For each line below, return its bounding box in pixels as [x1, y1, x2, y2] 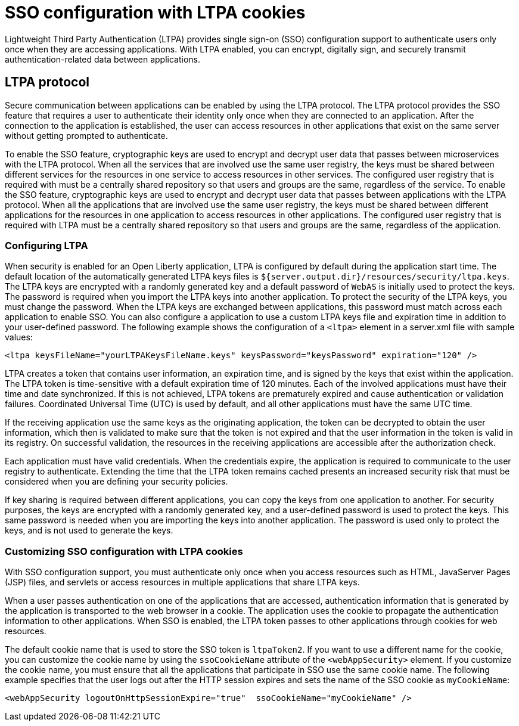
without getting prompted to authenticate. [5, 130, 168, 141]
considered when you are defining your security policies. [5, 476, 228, 487]
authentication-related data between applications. [5, 54, 201, 64]
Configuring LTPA [5, 239, 88, 252]
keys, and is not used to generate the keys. [5, 525, 173, 536]
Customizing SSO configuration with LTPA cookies [5, 545, 243, 557]
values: [5, 332, 33, 343]
